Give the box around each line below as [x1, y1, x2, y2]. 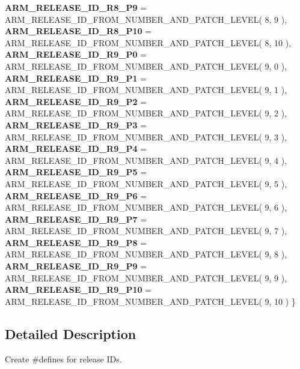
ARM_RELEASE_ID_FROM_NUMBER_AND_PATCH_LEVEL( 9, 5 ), [5, 177, 287, 190]
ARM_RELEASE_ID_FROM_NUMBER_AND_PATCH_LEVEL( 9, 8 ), [5, 248, 287, 260]
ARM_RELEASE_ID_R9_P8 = [5, 236, 147, 248]
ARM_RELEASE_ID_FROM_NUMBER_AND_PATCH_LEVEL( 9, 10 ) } [5, 295, 296, 307]
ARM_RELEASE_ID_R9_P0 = [5, 48, 147, 61]
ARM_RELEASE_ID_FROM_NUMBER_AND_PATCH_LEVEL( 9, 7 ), [5, 224, 287, 237]
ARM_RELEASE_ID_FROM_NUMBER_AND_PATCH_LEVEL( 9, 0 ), [5, 59, 287, 72]
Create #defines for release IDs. [5, 352, 122, 365]
